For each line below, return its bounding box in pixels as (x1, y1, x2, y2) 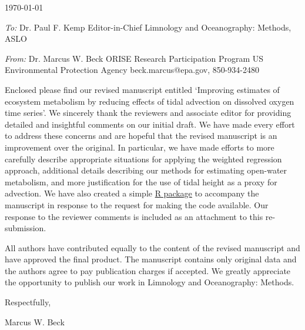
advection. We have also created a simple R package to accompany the (5, 187, 259, 199)
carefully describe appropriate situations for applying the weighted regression (5, 152, 282, 165)
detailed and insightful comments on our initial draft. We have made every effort (5, 118, 295, 130)
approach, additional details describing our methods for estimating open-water (5, 164, 287, 176)
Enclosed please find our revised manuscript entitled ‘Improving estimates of (5, 83, 280, 95)
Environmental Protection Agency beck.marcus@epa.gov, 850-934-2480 (5, 64, 260, 76)
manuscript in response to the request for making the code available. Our (5, 198, 269, 211)
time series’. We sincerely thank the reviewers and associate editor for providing (5, 106, 291, 119)
